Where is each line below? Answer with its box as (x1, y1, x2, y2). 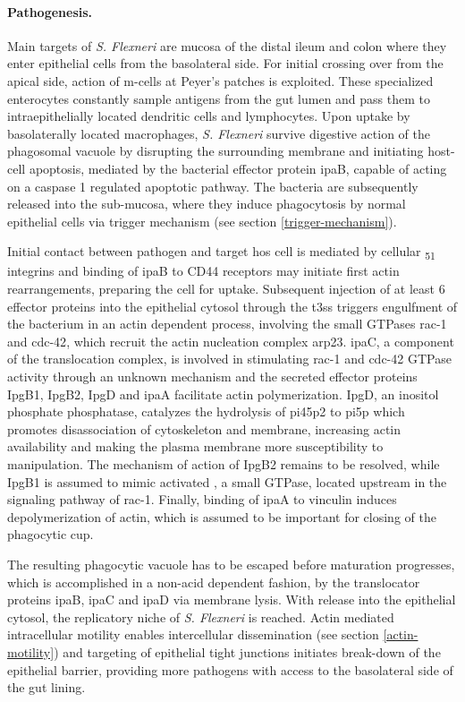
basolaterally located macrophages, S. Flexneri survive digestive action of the (7, 124, 431, 142)
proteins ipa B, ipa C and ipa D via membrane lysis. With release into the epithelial (7, 590, 456, 609)
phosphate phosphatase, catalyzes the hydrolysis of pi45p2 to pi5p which (7, 402, 405, 421)
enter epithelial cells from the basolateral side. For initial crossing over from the (7, 54, 444, 73)
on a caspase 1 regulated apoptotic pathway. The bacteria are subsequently (7, 176, 418, 195)
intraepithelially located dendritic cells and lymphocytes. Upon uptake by (7, 107, 410, 125)
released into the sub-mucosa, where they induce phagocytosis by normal (7, 194, 406, 213)
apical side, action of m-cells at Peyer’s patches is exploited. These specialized (7, 71, 434, 90)
